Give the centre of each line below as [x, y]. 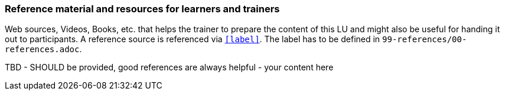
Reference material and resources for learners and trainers [142, 9]
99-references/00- [425, 40]
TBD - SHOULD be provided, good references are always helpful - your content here [169, 67]
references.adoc [42, 50]
